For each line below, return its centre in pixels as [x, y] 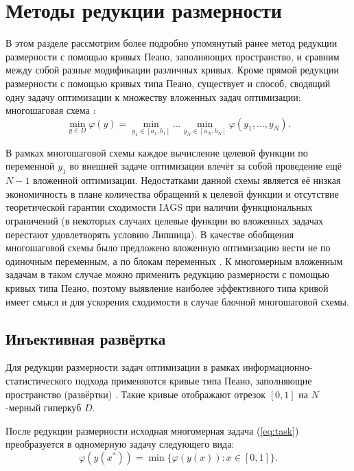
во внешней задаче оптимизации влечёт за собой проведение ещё [205, 166]
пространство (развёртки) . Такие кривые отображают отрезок [136, 394]
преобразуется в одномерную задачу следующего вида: [120, 444]
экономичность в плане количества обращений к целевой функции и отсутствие [172, 193]
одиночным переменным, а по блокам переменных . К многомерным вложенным [174, 261]
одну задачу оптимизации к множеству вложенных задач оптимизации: [153, 96]
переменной [30, 166]
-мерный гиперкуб [44, 407]
